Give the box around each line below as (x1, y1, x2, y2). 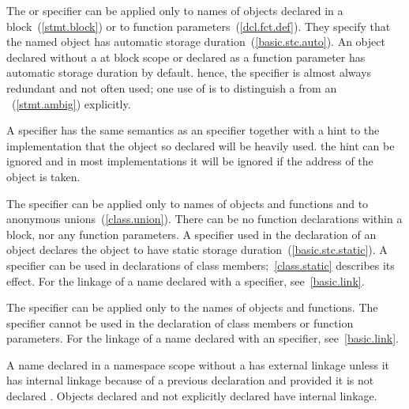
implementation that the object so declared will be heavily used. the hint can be (6, 137, 395, 153)
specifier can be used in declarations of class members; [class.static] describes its (6, 256, 395, 273)
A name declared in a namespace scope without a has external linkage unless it (6, 356, 389, 373)
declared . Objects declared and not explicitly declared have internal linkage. (6, 388, 377, 404)
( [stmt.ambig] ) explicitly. (11, 95, 131, 112)
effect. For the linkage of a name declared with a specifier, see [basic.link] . (6, 272, 365, 289)
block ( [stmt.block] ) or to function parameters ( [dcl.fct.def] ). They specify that (6, 17, 391, 34)
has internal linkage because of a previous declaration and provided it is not (6, 372, 374, 388)
